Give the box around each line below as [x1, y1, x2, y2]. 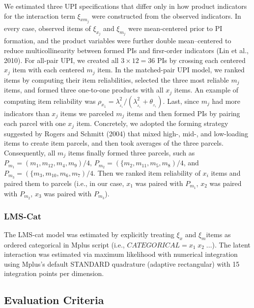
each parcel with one [4, 118, 66, 128]
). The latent [212, 239, 251, 249]
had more [212, 95, 241, 106]
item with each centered [12, 64, 85, 75]
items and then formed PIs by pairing [126, 108, 240, 118]
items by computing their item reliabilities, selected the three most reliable [4, 74, 229, 85]
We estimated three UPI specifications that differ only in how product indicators [4, 1, 247, 11]
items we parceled [60, 108, 114, 118]
